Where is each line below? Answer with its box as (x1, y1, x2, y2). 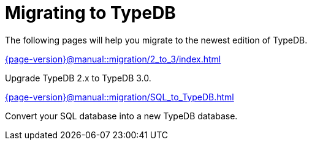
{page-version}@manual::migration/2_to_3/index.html (5, 53, 221, 64)
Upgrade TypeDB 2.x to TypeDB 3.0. (5, 72, 151, 83)
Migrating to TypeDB (5, 2, 176, 23)
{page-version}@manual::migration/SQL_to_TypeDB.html (5, 91, 234, 102)
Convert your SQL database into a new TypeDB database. (5, 110, 238, 121)
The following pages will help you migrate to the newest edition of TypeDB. (5, 34, 308, 45)
